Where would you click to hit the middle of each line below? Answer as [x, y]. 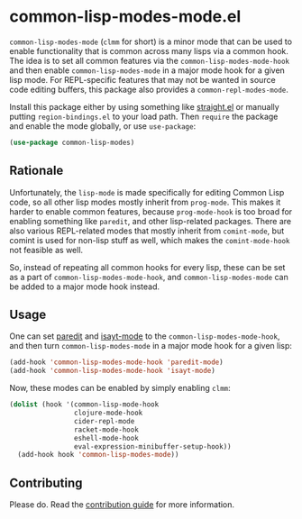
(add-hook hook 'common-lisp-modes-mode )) [98, 455]
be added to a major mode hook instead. [85, 287]
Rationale [37, 171]
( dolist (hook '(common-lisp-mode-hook [84, 405]
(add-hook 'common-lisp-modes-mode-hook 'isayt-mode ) [113, 371]
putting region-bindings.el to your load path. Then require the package [144, 116]
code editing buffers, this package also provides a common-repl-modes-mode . [149, 89]
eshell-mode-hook [106, 438]
